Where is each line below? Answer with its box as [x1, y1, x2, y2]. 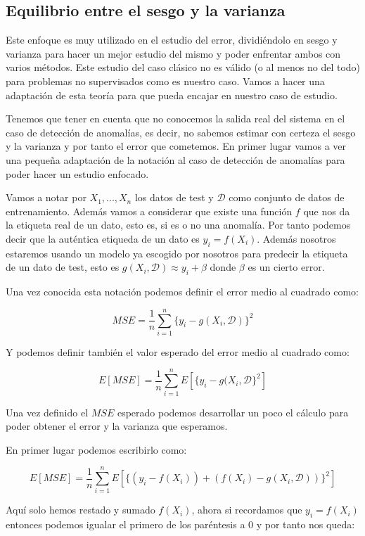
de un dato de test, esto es [6, 260, 120, 274]
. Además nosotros [257, 231, 336, 245]
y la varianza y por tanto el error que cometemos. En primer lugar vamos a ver [6, 139, 347, 153]
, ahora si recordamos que [191, 502, 302, 517]
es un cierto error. [248, 260, 325, 274]
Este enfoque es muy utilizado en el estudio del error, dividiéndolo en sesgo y [6, 32, 338, 47]
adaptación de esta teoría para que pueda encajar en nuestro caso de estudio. [6, 87, 338, 102]
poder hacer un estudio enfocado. [6, 166, 149, 181]
